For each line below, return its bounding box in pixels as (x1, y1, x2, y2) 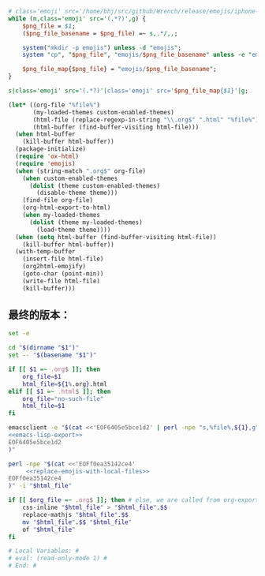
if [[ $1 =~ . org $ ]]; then (8, 365, 101, 374)
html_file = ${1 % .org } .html (22, 380, 108, 388)
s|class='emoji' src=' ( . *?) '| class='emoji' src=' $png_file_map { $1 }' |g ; (8, 87, 248, 95)
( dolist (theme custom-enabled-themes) (28, 181, 160, 189)
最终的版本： (8, 309, 71, 322)
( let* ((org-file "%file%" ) (8, 101, 101, 109)
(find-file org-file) (22, 196, 93, 204)
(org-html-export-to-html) (22, 204, 111, 212)
